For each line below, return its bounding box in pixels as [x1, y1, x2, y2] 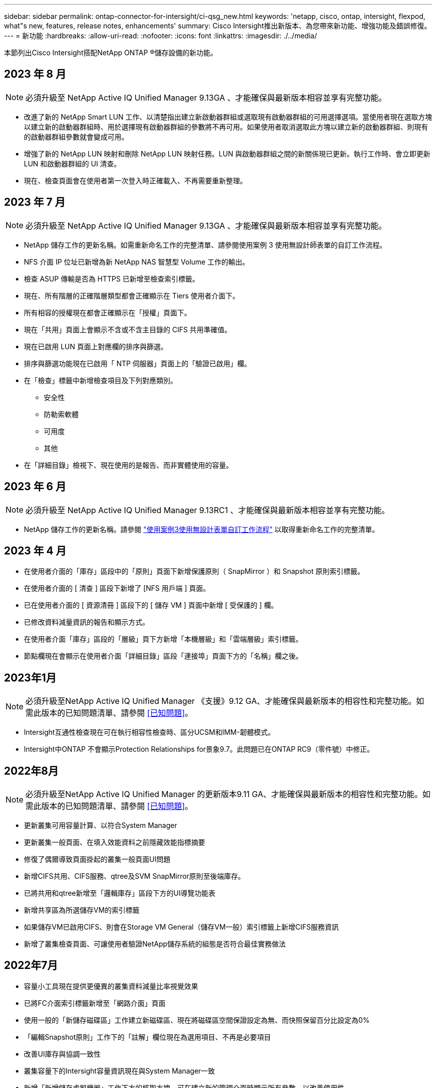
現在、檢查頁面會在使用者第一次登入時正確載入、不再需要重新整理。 [24, 176, 247, 185]
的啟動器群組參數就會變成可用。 [24, 132, 128, 141]
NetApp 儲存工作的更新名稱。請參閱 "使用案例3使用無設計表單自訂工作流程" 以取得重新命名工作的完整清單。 [24, 525, 379, 534]
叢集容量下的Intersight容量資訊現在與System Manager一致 [24, 1066, 215, 1075]
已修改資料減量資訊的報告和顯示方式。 [24, 618, 149, 627]
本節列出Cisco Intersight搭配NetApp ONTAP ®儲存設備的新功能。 [4, 48, 218, 57]
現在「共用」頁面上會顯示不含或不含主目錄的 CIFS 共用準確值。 [24, 325, 232, 334]
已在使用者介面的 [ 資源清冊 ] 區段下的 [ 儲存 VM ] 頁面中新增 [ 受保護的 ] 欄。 [24, 601, 278, 610]
